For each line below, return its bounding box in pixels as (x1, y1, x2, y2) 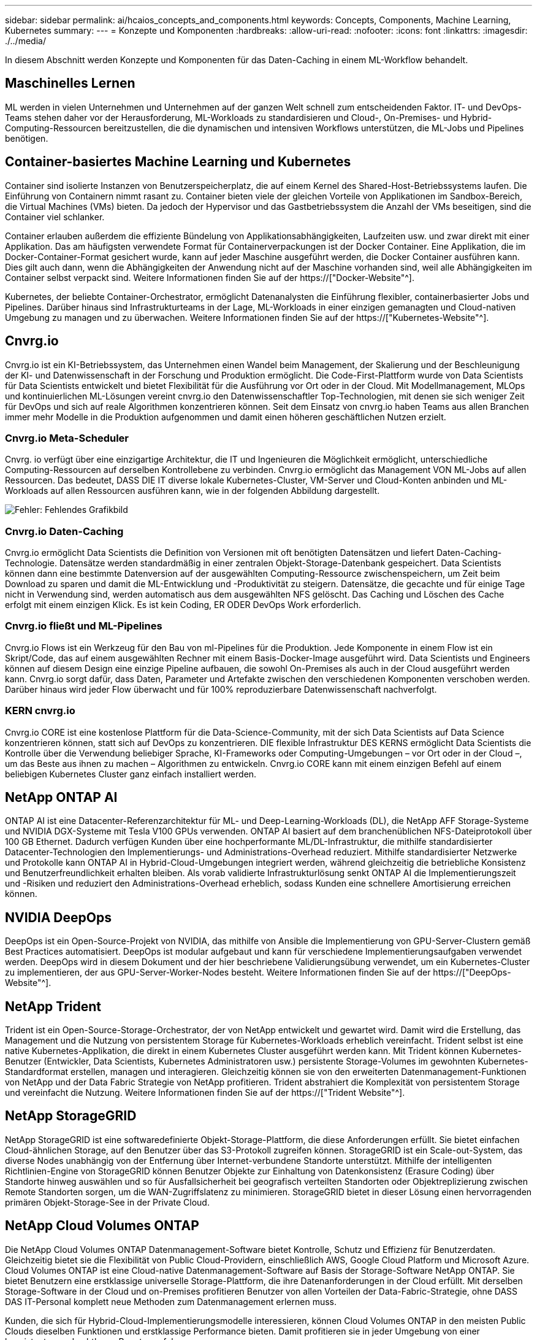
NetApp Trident (5, 998, 102, 1014)
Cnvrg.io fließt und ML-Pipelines (5, 620, 162, 633)
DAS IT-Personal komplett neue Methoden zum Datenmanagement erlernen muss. (5, 1296, 337, 1307)
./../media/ (5, 36, 46, 46)
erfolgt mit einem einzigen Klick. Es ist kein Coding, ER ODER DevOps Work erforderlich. (5, 599, 361, 610)
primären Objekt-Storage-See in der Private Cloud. (5, 1196, 210, 1207)
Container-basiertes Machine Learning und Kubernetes (5, 154, 351, 170)
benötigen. (5, 133, 48, 144)
